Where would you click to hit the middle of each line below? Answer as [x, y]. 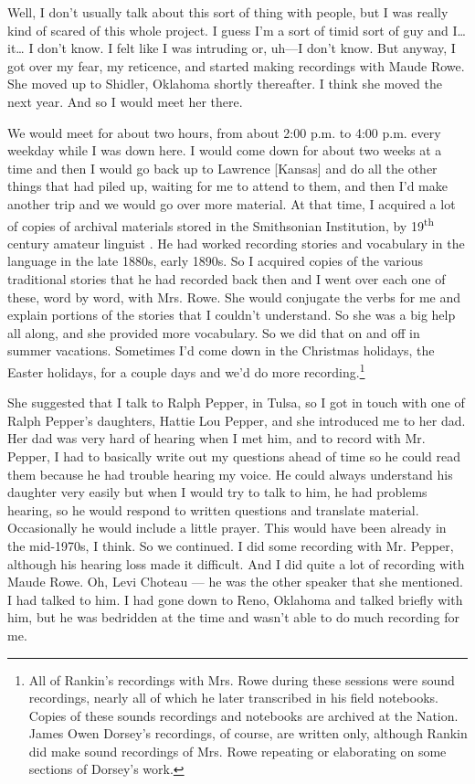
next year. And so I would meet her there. [125, 101]
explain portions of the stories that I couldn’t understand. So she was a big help [232, 315]
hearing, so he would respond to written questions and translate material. [213, 509]
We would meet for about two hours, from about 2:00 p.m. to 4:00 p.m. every [224, 132]
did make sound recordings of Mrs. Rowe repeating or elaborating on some [237, 751]
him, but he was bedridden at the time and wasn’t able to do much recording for [233, 617]
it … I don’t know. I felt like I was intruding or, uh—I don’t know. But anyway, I [232, 48]
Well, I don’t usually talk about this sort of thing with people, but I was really [228, 12]
